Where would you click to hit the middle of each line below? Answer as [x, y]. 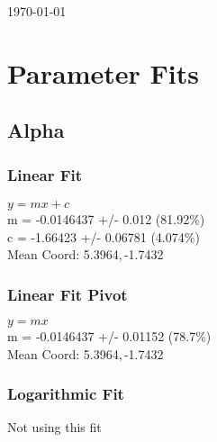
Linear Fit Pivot [68, 294]
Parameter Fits [103, 72]
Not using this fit [54, 427]
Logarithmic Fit [66, 394]
